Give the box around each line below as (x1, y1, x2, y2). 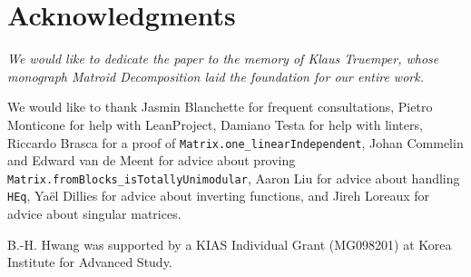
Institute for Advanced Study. (7, 252, 172, 272)
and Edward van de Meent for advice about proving (7, 151, 296, 170)
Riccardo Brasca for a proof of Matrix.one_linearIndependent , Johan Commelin (7, 133, 464, 152)
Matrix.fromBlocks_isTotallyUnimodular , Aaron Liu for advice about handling (7, 168, 460, 187)
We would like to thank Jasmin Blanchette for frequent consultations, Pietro (7, 97, 433, 116)
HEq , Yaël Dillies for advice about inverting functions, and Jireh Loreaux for (7, 186, 430, 205)
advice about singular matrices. (7, 204, 182, 223)
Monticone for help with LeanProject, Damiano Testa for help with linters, (7, 114, 423, 134)
